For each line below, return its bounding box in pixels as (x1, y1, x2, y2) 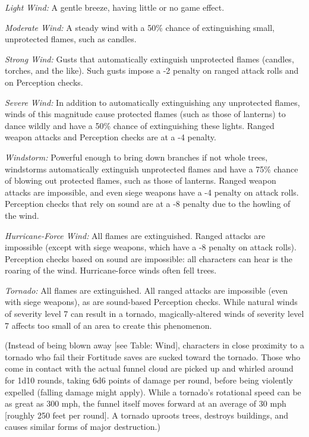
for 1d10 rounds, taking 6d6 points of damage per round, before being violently (5, 374, 293, 386)
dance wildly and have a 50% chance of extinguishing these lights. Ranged (5, 119, 275, 131)
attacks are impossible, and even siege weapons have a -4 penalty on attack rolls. (5, 186, 299, 198)
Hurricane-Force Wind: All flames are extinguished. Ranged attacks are (5, 229, 266, 241)
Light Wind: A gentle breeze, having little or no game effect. (5, 1, 225, 13)
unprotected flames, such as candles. (5, 33, 137, 45)
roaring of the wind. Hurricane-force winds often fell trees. (5, 264, 217, 276)
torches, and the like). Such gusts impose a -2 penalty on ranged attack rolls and (5, 64, 299, 77)
